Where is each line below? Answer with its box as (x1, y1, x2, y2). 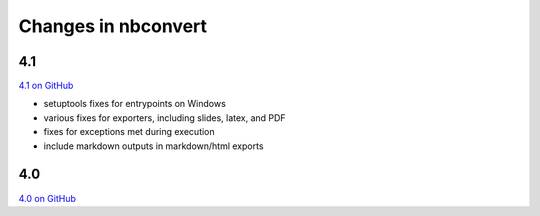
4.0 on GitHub (18, 192, 77, 204)
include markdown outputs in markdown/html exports (43, 140, 264, 152)
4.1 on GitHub (18, 80, 74, 92)
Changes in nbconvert (18, 15, 208, 37)
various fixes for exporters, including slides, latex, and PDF (43, 111, 286, 124)
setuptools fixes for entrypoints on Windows (43, 98, 227, 110)
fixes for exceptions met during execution (43, 126, 215, 138)
